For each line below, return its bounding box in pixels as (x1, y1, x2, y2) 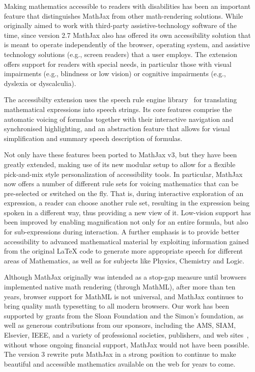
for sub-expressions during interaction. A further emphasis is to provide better (4, 227, 240, 237)
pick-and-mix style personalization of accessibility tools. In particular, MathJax (4, 169, 243, 179)
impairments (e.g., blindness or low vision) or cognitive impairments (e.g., (4, 68, 226, 79)
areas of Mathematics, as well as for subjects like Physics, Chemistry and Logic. (4, 255, 245, 265)
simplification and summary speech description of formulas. (4, 133, 182, 143)
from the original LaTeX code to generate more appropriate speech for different (4, 246, 243, 256)
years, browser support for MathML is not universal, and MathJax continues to (4, 291, 243, 301)
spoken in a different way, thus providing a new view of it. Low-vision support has (4, 207, 251, 217)
